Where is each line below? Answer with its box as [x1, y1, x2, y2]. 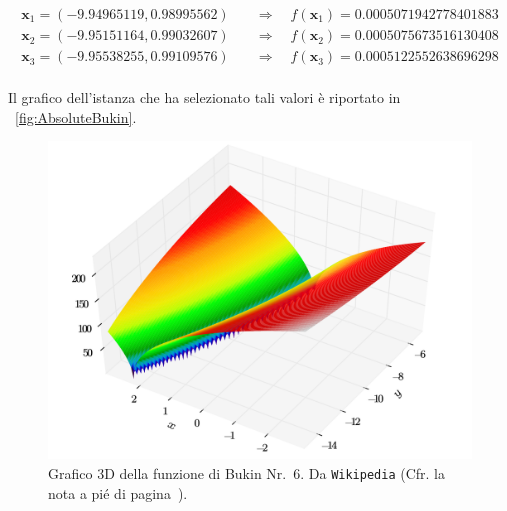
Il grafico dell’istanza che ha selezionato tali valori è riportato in [8, 87, 401, 108]
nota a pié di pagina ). [48, 482, 188, 503]
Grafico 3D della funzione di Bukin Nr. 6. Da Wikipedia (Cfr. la [48, 462, 445, 483]
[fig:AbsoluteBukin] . [15, 106, 137, 127]
